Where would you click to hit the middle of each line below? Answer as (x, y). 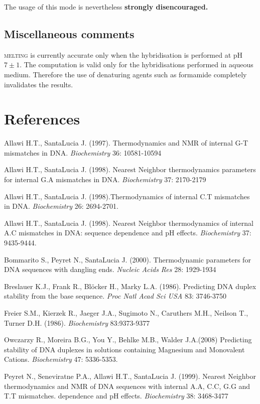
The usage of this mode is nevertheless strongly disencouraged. (106, 7)
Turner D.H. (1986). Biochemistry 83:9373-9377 (77, 322)
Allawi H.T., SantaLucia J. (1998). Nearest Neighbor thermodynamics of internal (129, 223)
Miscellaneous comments (69, 33)
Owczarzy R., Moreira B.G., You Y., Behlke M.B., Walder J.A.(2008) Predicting (128, 340)
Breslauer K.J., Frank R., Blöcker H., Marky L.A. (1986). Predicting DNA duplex (130, 286)
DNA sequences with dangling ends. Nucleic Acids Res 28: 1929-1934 (110, 269)
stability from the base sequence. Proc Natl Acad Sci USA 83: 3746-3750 (115, 296)
